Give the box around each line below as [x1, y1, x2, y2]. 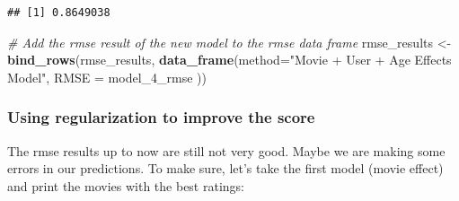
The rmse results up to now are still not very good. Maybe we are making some [7, 141, 446, 160]
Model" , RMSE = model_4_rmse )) [7, 67, 207, 86]
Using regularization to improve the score [7, 106, 315, 128]
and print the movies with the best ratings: [7, 176, 244, 195]
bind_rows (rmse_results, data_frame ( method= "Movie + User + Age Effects [7, 50, 452, 69]
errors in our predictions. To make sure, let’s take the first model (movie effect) [7, 159, 444, 178]
